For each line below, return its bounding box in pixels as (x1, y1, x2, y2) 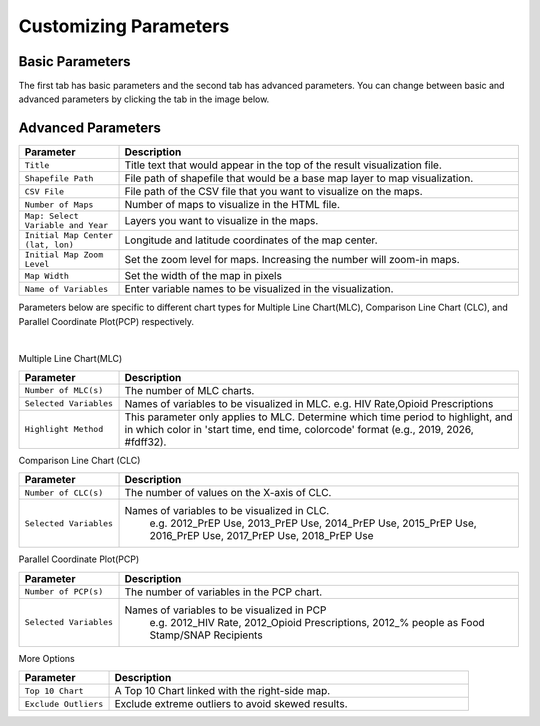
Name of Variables (24, 283, 109, 294)
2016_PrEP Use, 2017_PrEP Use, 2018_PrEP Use (149, 529, 374, 543)
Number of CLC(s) (24, 487, 104, 498)
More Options (18, 652, 75, 664)
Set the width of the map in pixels (124, 269, 282, 283)
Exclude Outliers (24, 698, 104, 709)
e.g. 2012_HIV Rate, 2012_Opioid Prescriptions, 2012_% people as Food (149, 615, 485, 629)
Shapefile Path (24, 173, 94, 184)
